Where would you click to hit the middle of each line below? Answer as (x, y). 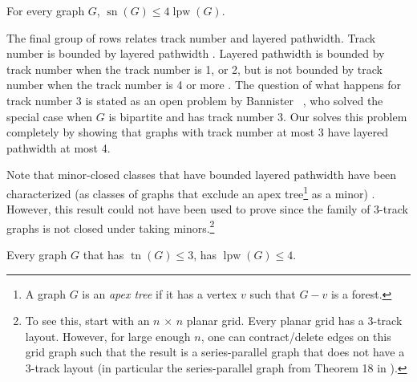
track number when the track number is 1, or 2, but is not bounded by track (195, 69)
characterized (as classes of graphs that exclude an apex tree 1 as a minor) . (191, 192)
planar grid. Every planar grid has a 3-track (294, 321)
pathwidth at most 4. (59, 147)
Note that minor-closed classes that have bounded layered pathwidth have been (202, 175)
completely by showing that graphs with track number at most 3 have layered (197, 132)
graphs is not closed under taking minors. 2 (111, 226)
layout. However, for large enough (108, 336)
